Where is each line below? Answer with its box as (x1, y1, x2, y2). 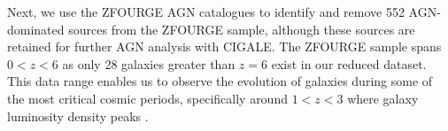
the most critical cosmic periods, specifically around (7, 89, 288, 107)
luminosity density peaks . (7, 106, 149, 125)
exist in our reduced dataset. (271, 54, 427, 73)
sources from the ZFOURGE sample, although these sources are (68, 19, 415, 38)
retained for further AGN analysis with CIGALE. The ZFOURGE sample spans (7, 37, 442, 56)
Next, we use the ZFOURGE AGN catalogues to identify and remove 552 (7, 3, 405, 20)
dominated (7, 19, 65, 38)
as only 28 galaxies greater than (62, 54, 236, 73)
